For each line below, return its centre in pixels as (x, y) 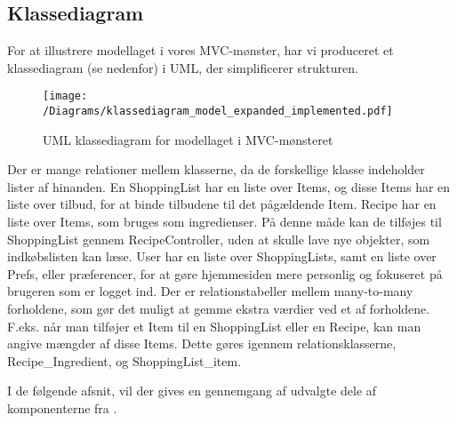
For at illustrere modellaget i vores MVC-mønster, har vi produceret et (200, 50)
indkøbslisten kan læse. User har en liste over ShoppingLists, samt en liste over (222, 256)
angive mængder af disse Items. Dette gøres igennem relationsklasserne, (202, 343)
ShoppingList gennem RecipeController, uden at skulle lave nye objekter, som (219, 239)
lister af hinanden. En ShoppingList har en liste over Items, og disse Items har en (229, 186)
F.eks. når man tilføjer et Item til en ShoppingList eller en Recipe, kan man (214, 326)
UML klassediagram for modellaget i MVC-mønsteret (188, 139)
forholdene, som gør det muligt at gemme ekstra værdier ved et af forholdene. (219, 309)
